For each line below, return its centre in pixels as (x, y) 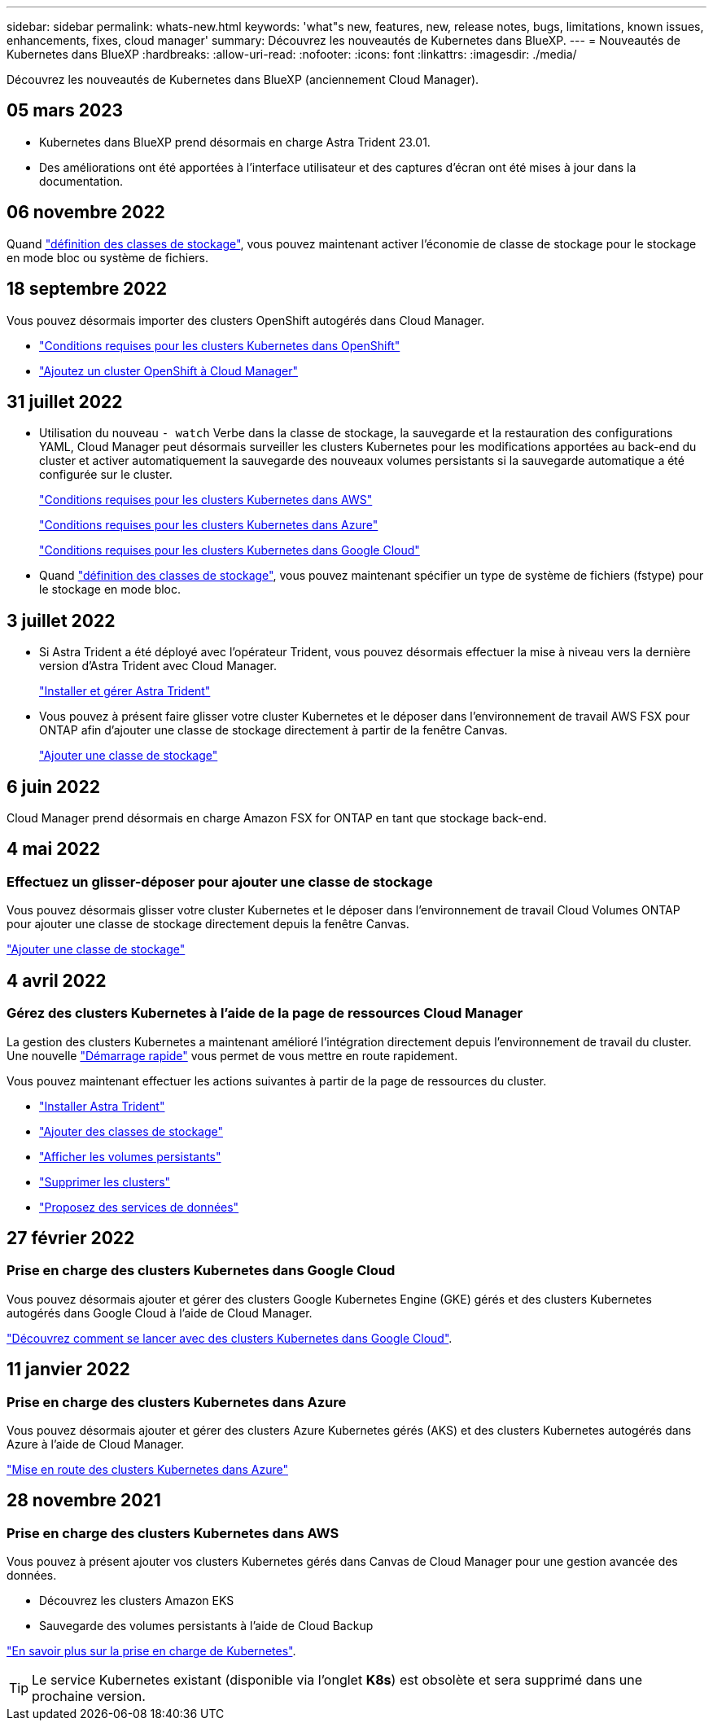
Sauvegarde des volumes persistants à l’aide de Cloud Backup (206, 1626)
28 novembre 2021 (84, 1501)
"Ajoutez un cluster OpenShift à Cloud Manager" (168, 370)
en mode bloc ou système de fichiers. (107, 257)
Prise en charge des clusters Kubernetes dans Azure (177, 1402)
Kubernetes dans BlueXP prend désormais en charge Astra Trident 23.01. (235, 142)
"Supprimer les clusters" (105, 1181)
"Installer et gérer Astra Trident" (125, 691)
